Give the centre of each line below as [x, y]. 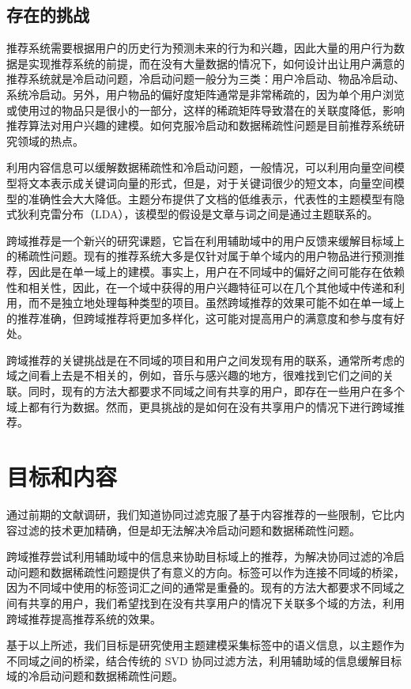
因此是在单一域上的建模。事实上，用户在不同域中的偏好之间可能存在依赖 [216, 271]
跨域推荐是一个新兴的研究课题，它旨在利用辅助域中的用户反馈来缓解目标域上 [205, 240]
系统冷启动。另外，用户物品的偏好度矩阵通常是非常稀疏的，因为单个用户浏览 [205, 94]
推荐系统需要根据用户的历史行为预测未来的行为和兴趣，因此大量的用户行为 [200, 48]
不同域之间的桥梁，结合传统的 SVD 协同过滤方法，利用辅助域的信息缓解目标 [204, 660]
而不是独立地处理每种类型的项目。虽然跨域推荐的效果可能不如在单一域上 [216, 303]
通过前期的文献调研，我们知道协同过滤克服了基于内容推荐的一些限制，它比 [200, 514]
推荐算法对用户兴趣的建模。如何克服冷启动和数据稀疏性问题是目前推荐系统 [200, 125]
